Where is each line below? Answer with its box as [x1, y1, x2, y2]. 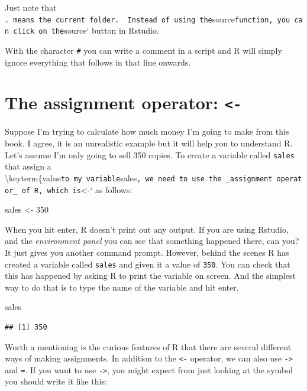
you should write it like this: [5, 375, 107, 387]
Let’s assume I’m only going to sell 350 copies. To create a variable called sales [5, 148, 295, 161]
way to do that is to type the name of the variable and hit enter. [5, 281, 239, 293]
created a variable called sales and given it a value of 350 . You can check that [5, 258, 290, 270]
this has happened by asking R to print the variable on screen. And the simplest [5, 269, 296, 282]
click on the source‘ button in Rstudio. [13, 24, 159, 37]
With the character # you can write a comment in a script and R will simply [5, 44, 282, 56]
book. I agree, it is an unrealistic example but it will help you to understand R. [5, 137, 293, 149]
